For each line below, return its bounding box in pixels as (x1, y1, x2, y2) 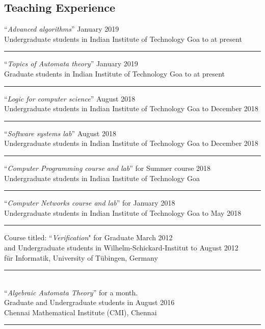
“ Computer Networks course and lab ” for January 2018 (4, 197, 175, 208)
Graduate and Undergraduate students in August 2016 (4, 297, 175, 308)
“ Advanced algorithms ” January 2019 (4, 23, 119, 34)
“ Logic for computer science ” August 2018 (4, 93, 136, 104)
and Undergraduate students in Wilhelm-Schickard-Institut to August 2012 (4, 242, 238, 252)
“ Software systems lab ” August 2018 (4, 128, 116, 138)
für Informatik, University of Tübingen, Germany (4, 252, 158, 263)
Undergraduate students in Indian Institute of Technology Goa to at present (4, 33, 242, 44)
